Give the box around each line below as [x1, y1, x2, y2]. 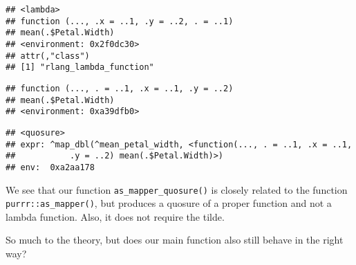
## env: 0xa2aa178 [6, 162, 95, 172]
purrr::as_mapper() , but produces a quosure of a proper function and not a [6, 196, 332, 210]
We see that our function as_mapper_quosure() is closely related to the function [6, 182, 348, 197]
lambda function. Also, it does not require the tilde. [6, 209, 225, 223]
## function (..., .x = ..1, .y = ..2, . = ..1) [6, 16, 234, 26]
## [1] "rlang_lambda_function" [6, 62, 154, 73]
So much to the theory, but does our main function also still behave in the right [6, 232, 344, 247]
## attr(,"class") [6, 51, 90, 61]
